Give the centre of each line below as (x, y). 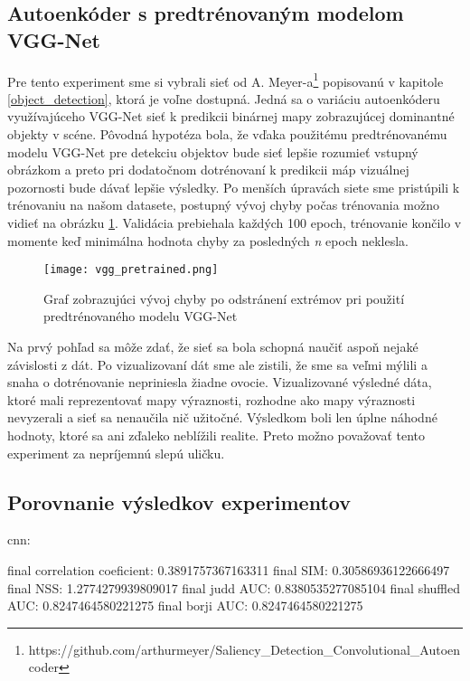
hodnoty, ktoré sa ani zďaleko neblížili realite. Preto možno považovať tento (216, 435)
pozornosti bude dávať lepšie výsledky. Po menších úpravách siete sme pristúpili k (234, 187)
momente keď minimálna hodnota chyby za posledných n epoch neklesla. (208, 240)
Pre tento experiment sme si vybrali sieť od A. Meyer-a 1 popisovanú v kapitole (226, 80)
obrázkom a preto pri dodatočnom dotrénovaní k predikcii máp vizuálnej (208, 170)
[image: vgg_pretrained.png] (131, 270)
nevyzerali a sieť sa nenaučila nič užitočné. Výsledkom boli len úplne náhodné (222, 417)
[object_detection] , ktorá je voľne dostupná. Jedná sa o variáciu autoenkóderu (224, 98)
